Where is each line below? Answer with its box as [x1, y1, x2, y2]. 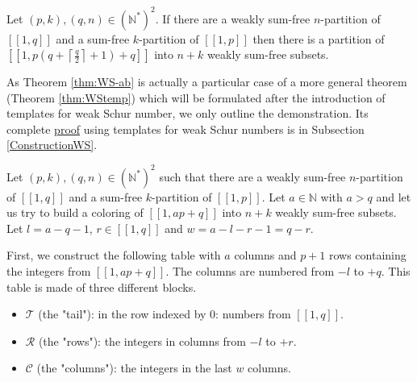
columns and [234, 247, 297, 264]
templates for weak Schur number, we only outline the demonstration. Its [6, 105, 369, 122]
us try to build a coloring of [6, 204, 144, 221]
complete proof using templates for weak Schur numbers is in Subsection [6, 120, 365, 137]
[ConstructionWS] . [6, 136, 98, 153]
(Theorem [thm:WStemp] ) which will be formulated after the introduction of [6, 89, 386, 106]
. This [381, 262, 411, 279]
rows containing [328, 247, 407, 264]
